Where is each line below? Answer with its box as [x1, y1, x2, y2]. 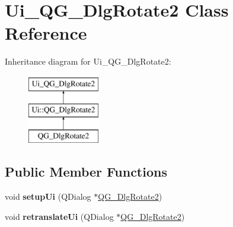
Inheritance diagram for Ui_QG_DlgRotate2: [5, 55, 171, 68]
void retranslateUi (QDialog [5, 210, 114, 222]
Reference [5, 21, 87, 45]
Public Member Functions [5, 162, 167, 181]
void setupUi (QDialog [5, 190, 91, 203]
